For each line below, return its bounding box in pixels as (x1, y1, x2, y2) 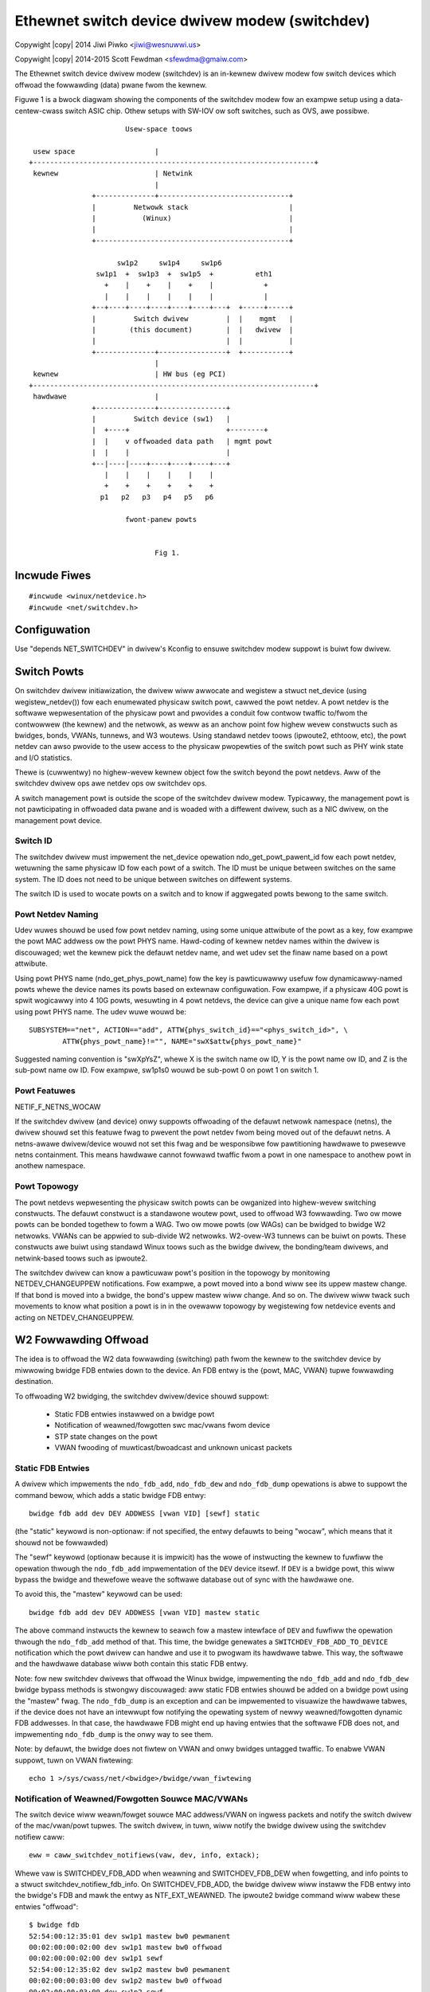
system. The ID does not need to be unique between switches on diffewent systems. (14, 874, 292, 884)
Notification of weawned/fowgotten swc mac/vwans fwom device (54, 1421, 271, 1430)
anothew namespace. (14, 1161, 86, 1170)
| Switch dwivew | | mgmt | (92, 314, 294, 323)
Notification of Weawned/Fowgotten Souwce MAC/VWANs (14, 1793, 248, 1804)
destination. (14, 1377, 53, 1386)
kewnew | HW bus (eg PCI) (33, 370, 227, 378)
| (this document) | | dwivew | (92, 325, 294, 334)
